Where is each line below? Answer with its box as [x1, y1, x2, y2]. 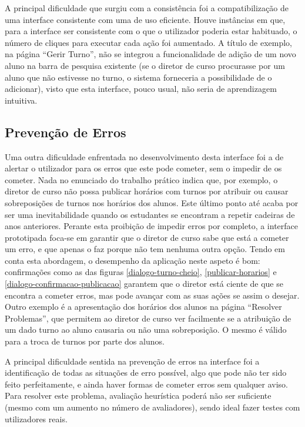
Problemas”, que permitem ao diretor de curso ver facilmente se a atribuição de [5, 312, 291, 324]
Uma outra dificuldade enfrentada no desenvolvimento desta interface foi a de [5, 150, 284, 163]
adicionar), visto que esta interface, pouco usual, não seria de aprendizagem [5, 82, 277, 95]
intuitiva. [5, 94, 38, 106]
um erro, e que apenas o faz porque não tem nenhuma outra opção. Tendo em [5, 243, 285, 255]
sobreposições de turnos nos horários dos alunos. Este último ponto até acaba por [5, 196, 299, 208]
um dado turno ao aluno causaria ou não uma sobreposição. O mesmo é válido [5, 323, 287, 336]
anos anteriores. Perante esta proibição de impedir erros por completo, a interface [5, 220, 298, 232]
